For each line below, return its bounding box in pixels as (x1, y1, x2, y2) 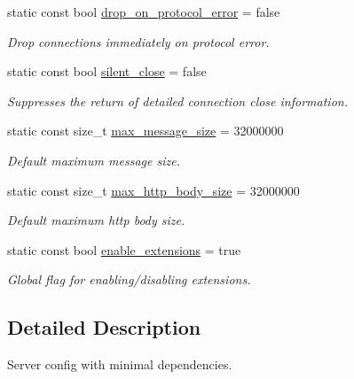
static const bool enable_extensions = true (7, 240, 241, 259)
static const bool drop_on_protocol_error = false (7, 3, 280, 20)
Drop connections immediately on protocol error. (7, 32, 270, 50)
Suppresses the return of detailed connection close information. (7, 91, 348, 110)
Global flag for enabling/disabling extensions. (7, 270, 251, 289)
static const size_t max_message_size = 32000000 (7, 121, 284, 140)
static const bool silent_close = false (7, 62, 207, 81)
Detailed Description (7, 313, 201, 341)
